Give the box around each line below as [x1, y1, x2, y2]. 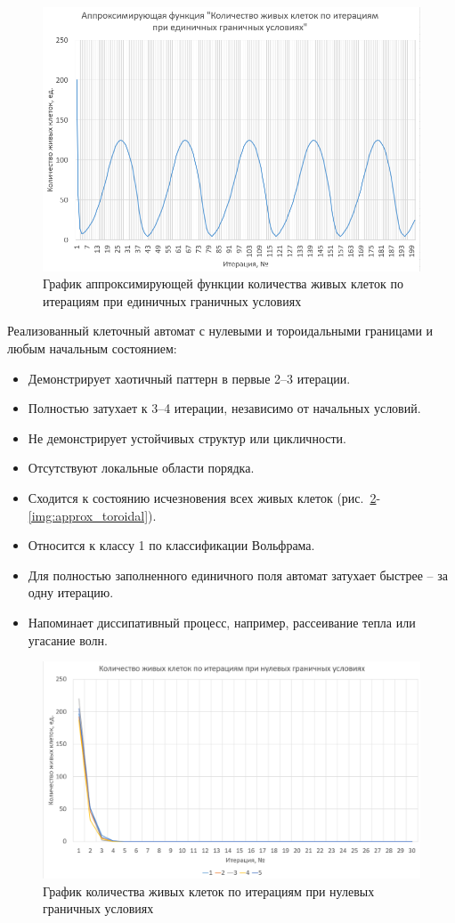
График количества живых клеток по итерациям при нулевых [43, 881, 375, 900]
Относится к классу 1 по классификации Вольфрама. [28, 536, 315, 555]
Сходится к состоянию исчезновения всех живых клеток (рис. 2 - [28, 488, 381, 506]
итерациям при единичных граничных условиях [43, 291, 302, 310]
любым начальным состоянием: [7, 338, 177, 357]
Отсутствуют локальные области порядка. [28, 458, 255, 477]
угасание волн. [28, 630, 108, 649]
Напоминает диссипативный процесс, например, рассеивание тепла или [28, 612, 416, 631]
